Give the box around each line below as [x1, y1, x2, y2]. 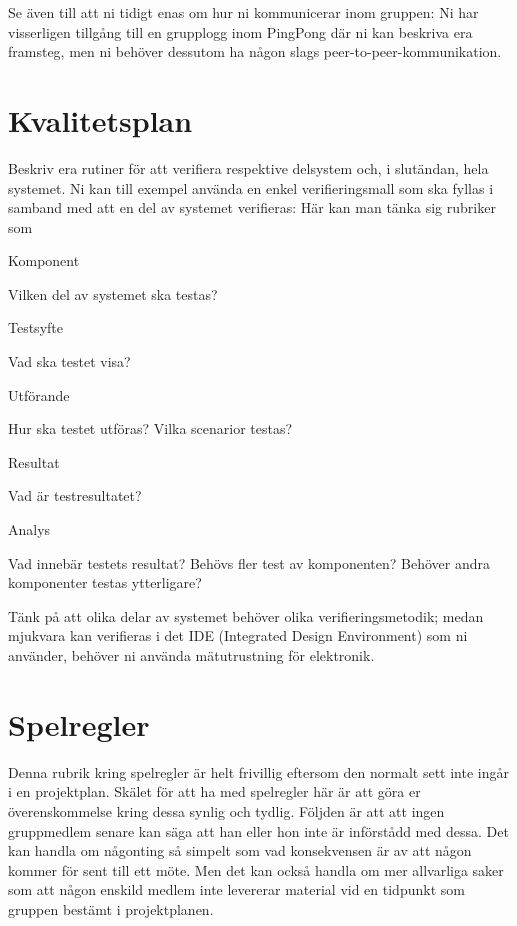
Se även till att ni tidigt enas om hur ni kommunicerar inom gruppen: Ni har [8, 2, 479, 22]
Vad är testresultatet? [8, 485, 142, 506]
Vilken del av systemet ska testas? [8, 283, 218, 304]
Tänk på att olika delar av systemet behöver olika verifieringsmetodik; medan [8, 605, 484, 626]
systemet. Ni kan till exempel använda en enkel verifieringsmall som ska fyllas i [8, 177, 494, 198]
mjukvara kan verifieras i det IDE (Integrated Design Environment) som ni [8, 625, 468, 646]
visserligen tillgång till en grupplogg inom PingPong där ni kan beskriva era [8, 21, 473, 42]
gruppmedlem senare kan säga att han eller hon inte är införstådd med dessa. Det [8, 820, 509, 841]
